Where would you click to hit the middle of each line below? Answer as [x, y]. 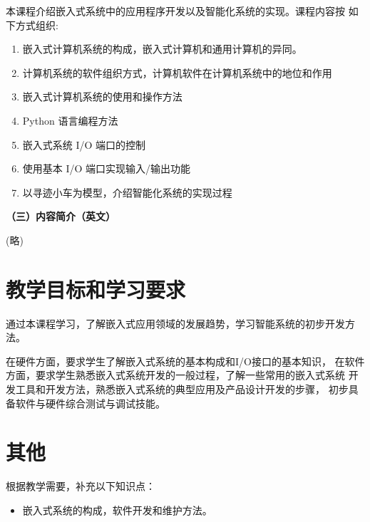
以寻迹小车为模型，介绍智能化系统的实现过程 [127, 192]
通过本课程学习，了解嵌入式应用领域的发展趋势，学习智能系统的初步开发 [175, 323]
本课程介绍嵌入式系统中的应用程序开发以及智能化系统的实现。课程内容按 [175, 11]
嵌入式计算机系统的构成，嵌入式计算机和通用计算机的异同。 [162, 49]
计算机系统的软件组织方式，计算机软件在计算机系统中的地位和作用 [177, 72]
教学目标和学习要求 [96, 289]
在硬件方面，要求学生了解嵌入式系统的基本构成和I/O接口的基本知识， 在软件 [185, 361]
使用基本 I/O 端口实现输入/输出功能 [107, 168]
